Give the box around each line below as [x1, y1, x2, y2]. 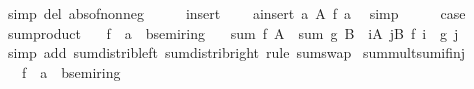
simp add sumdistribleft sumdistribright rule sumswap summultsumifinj [7, 42, 466, 63]
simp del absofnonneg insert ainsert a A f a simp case [7, 3, 466, 23]
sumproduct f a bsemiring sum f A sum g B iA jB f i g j [7, 22, 459, 43]
